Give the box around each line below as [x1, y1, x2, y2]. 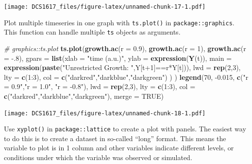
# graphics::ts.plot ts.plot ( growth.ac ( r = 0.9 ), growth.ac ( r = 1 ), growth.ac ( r [4, 43, 246, 53]
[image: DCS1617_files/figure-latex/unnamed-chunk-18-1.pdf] [4, 109, 206, 117]
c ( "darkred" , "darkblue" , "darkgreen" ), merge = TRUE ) [4, 91, 164, 101]
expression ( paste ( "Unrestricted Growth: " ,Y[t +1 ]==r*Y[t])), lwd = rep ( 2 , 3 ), [4, 62, 241, 73]
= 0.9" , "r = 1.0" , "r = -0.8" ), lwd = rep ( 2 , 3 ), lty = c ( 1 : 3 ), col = [4, 81, 196, 91]
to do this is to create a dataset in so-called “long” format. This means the [4, 133, 226, 143]
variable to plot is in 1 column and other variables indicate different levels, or [4, 143, 234, 153]
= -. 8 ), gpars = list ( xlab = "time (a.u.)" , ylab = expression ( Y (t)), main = [4, 53, 232, 63]
